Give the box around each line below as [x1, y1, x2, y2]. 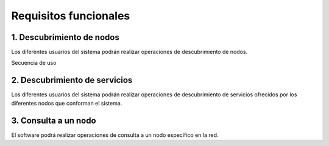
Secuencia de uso [11, 59, 57, 67]
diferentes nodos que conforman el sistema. [11, 99, 122, 107]
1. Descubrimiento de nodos [11, 32, 120, 42]
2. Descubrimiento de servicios [11, 75, 133, 85]
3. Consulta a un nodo [11, 115, 97, 125]
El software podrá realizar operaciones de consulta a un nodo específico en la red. [11, 131, 219, 139]
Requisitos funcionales [11, 9, 130, 22]
